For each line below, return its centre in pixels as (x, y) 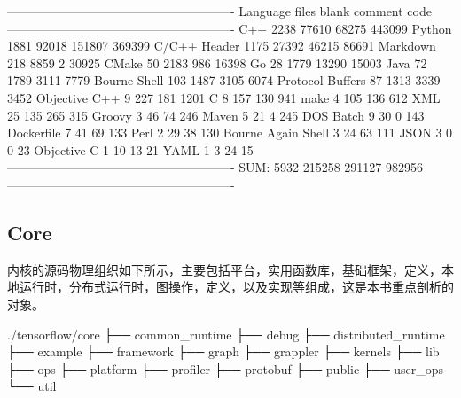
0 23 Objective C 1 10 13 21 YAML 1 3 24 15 (130, 149)
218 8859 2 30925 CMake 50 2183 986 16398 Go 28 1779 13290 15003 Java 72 (217, 62)
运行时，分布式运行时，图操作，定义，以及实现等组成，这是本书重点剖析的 (236, 287)
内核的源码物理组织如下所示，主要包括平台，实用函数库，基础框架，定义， (224, 269)
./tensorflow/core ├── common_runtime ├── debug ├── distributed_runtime (226, 334)
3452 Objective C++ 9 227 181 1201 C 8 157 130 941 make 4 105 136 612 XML (224, 97)
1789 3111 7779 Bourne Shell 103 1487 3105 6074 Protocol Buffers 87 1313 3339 (224, 80)
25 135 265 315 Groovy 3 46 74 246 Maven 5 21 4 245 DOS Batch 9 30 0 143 (216, 115)
